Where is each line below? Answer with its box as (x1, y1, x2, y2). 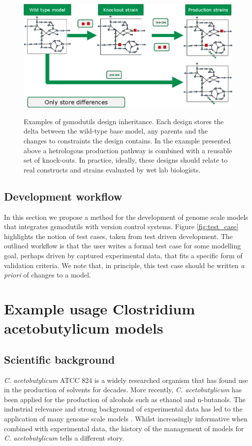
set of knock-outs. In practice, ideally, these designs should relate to (24, 155, 228, 165)
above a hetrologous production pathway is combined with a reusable (24, 145, 232, 155)
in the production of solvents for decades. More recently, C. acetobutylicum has (4, 384, 242, 395)
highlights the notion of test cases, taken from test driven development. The (4, 231, 233, 241)
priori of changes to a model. (4, 270, 91, 280)
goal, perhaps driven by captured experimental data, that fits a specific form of (4, 250, 243, 260)
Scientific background (4, 351, 115, 367)
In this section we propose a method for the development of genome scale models (4, 211, 248, 222)
